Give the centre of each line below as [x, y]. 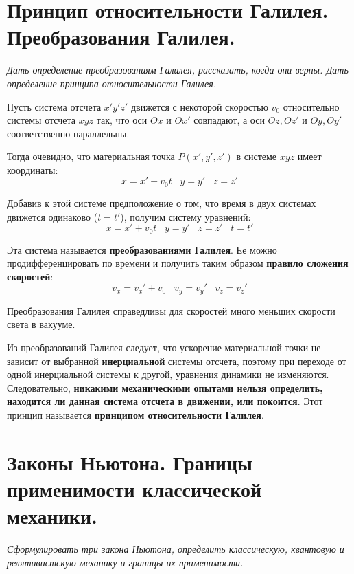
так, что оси [122, 120]
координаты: [33, 169]
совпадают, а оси [229, 120]
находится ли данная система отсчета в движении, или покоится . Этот [165, 401]
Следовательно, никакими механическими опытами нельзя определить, [165, 387]
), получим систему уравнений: [186, 216]
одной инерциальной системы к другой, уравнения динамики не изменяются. [168, 374]
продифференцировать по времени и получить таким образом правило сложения [178, 263]
